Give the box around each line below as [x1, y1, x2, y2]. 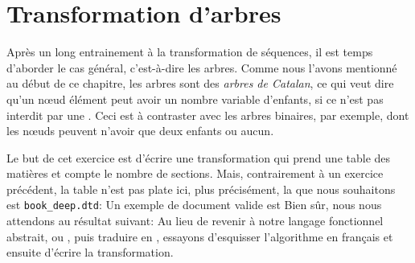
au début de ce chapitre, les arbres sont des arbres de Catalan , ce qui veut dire [6, 75, 394, 92]
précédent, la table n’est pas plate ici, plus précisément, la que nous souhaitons [6, 180, 396, 197]
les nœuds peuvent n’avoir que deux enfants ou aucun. [6, 122, 274, 139]
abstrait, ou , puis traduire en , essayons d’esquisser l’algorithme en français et [6, 228, 393, 245]
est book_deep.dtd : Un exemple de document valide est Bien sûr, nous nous [6, 196, 382, 213]
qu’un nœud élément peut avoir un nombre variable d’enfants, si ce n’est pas [6, 90, 384, 107]
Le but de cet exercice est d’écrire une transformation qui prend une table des [6, 149, 391, 166]
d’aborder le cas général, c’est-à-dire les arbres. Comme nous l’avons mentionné [6, 59, 397, 76]
